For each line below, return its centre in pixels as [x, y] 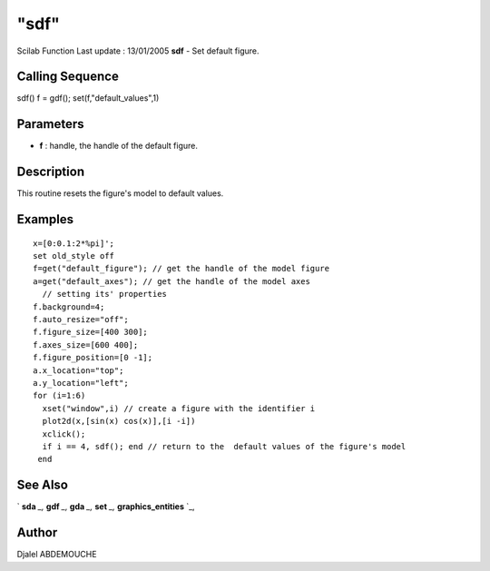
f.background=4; [69, 307]
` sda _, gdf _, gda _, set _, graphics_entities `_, [106, 507]
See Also [42, 485]
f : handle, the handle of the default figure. [119, 146]
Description [51, 172]
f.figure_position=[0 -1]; [93, 358]
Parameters [50, 124]
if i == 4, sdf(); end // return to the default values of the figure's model [224, 446]
